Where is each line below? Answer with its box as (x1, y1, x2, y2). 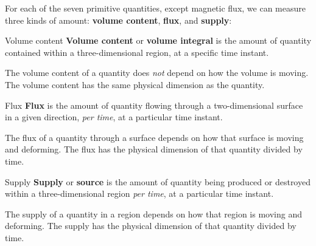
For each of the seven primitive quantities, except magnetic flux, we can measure (5, 2, 306, 14)
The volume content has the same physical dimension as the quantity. (5, 78, 265, 91)
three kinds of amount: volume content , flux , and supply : (5, 13, 232, 26)
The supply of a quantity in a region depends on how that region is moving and (5, 207, 303, 220)
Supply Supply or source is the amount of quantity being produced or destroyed (5, 175, 311, 188)
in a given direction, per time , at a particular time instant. (5, 111, 223, 123)
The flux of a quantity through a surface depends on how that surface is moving (5, 131, 304, 143)
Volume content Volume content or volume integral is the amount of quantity (5, 34, 312, 47)
